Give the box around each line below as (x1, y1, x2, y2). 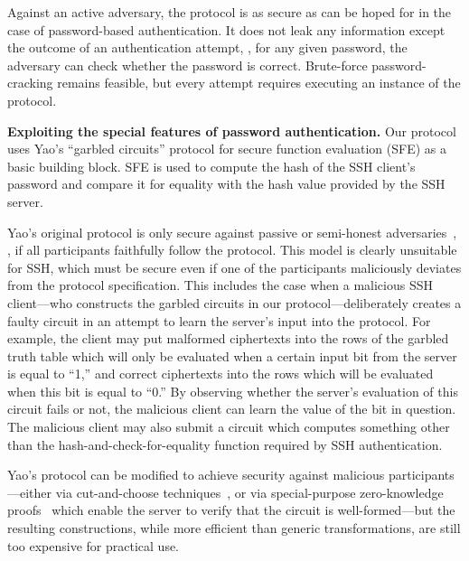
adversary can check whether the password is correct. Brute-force (7, 55, 368, 74)
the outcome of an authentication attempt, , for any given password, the (7, 38, 408, 57)
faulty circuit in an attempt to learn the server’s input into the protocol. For (7, 311, 431, 330)
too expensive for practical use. (7, 536, 180, 555)
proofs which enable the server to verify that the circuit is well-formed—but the (7, 500, 455, 519)
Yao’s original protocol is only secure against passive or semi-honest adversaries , (7, 222, 457, 241)
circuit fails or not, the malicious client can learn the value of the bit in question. (7, 399, 456, 418)
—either (7, 482, 52, 501)
